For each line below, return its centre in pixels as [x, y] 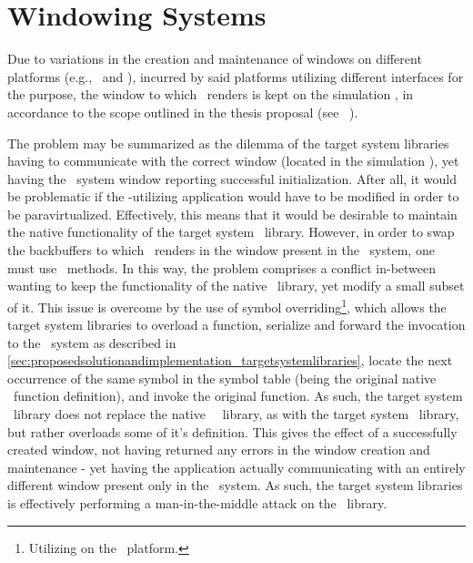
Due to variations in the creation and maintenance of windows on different [215, 59]
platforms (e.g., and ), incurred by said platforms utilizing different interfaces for [236, 76]
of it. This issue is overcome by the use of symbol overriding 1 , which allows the [227, 305]
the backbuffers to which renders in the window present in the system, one [221, 250]
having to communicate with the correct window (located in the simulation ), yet [233, 161]
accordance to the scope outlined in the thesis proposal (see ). [183, 112]
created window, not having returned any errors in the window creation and [219, 450]
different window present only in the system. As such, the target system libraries [235, 485]
